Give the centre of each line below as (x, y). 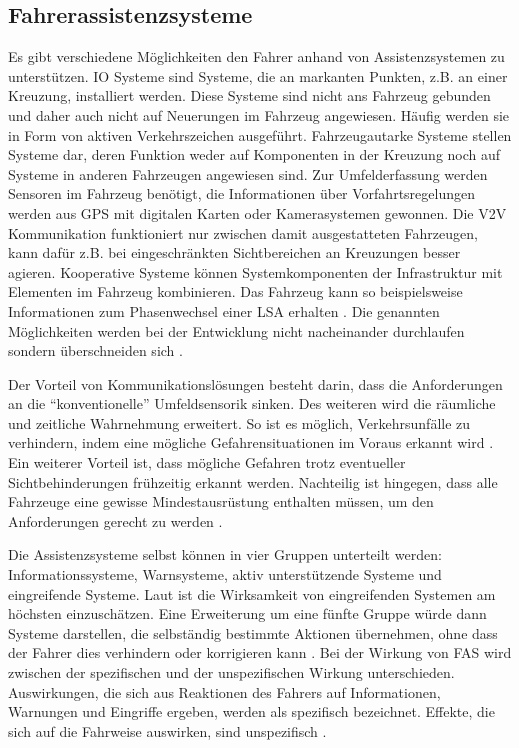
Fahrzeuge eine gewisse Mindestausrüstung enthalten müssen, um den (221, 501)
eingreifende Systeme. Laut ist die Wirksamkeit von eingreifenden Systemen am (252, 593)
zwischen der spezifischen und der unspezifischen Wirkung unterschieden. (231, 672)
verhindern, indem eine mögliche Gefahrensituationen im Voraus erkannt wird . (251, 442)
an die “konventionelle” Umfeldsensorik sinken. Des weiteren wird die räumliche (252, 403)
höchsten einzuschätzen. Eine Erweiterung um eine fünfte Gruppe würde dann (247, 613)
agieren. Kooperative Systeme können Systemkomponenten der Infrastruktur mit (255, 271)
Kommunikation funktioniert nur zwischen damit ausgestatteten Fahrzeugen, (243, 232)
